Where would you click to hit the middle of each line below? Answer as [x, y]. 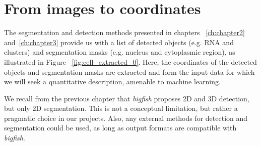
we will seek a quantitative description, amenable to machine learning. [112, 82]
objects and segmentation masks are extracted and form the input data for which [129, 71]
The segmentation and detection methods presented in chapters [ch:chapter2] [124, 32]
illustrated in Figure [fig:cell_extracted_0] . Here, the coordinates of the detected [130, 61]
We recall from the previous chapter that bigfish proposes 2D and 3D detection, [127, 98]
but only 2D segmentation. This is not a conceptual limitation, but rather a [121, 108]
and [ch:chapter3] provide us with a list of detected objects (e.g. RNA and [119, 42]
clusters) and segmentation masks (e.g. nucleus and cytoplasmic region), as [120, 52]
